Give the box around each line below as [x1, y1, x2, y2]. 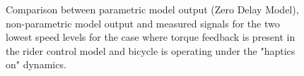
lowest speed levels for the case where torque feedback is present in [6, 30, 296, 44]
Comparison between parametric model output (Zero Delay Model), [6, 2, 299, 16]
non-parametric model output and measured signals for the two [6, 15, 280, 30]
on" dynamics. [6, 57, 66, 72]
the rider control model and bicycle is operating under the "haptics [6, 43, 296, 58]
